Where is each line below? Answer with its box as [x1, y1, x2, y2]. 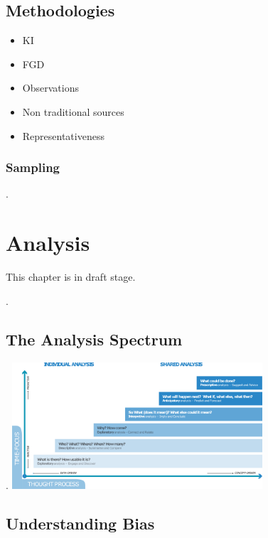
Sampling [6, 158, 60, 176]
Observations [22, 80, 79, 95]
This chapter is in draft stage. [6, 269, 136, 284]
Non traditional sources [22, 104, 124, 119]
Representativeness [22, 128, 104, 143]
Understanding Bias [6, 512, 155, 534]
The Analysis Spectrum [6, 328, 183, 350]
